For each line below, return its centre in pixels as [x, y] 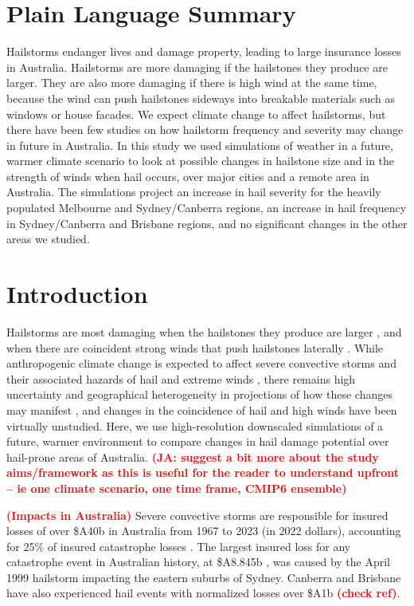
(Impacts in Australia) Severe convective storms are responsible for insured [197, 515]
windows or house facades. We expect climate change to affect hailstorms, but [196, 114]
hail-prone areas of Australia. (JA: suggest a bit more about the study [193, 456]
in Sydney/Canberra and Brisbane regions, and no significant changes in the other [207, 223]
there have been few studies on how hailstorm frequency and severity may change [205, 130]
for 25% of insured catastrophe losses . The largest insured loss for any [179, 546]
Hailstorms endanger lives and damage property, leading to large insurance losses [204, 51]
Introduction [77, 294]
